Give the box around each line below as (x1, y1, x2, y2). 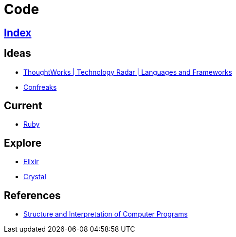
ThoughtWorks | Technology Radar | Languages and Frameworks (23, 68, 232, 76)
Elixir (23, 157, 39, 166)
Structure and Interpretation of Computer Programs (23, 210, 188, 219)
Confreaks (23, 83, 57, 91)
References (4, 189, 61, 202)
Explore (4, 136, 42, 149)
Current (4, 100, 42, 112)
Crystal (23, 172, 46, 181)
